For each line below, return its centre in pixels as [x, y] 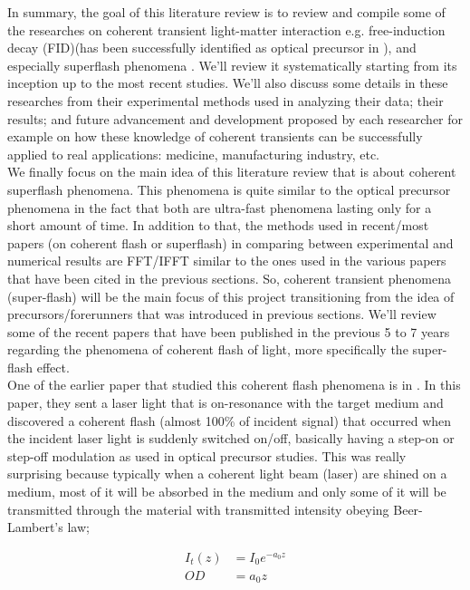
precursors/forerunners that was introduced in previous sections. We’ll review [222, 314]
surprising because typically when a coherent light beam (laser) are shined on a [227, 474]
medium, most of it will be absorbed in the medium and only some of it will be [227, 492]
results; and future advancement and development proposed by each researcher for [235, 118]
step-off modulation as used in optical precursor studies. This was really [207, 455]
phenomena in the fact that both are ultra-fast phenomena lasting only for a [220, 207]
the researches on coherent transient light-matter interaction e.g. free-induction [226, 29]
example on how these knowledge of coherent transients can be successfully [215, 136]
